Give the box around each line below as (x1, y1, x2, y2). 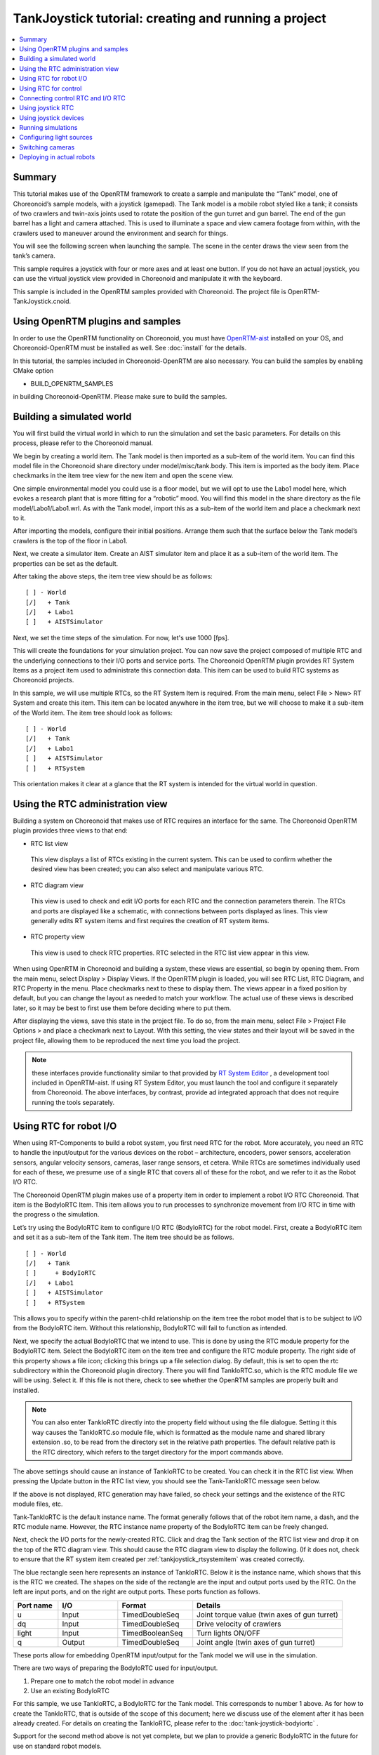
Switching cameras (19, 143, 75, 151)
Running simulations (19, 124, 78, 132)
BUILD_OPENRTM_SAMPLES (30, 379, 114, 388)
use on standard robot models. (13, 1742, 102, 1750)
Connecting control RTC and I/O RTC (19, 93, 126, 102)
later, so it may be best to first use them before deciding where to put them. (13, 1004, 232, 1012)
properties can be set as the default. (13, 559, 119, 568)
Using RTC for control (19, 84, 82, 93)
